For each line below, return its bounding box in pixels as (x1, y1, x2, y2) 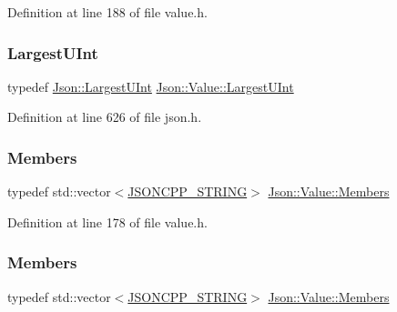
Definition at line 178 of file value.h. (7, 212, 208, 231)
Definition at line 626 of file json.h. (7, 107, 202, 126)
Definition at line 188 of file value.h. (7, 3, 208, 21)
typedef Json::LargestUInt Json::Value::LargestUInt (7, 76, 294, 96)
